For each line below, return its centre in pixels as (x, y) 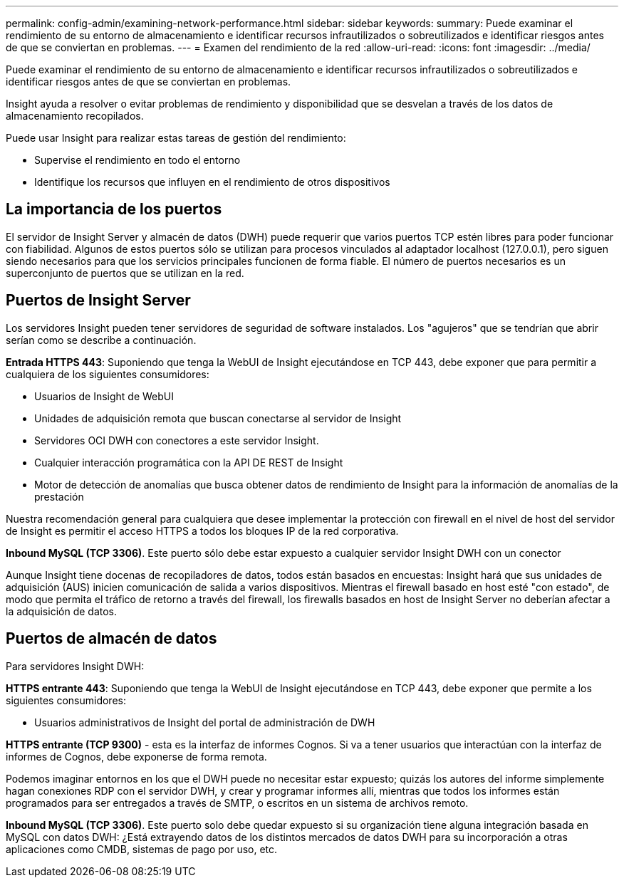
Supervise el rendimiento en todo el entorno (137, 160)
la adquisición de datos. (62, 611)
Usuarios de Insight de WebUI (104, 396)
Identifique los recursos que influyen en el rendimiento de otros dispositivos (212, 182)
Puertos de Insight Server (98, 301)
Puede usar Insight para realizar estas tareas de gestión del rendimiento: (176, 138)
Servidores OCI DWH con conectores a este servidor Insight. (177, 440)
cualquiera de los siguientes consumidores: (108, 374)
